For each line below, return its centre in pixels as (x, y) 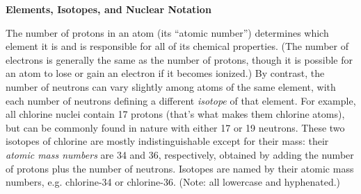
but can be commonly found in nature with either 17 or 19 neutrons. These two (175, 127)
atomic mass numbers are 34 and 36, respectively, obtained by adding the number (180, 154)
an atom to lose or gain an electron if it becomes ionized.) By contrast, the (165, 73)
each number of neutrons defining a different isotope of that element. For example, (181, 100)
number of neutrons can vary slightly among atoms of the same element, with (171, 86)
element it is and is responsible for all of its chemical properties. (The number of (177, 46)
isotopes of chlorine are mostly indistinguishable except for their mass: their (167, 141)
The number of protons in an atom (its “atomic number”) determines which (167, 32)
